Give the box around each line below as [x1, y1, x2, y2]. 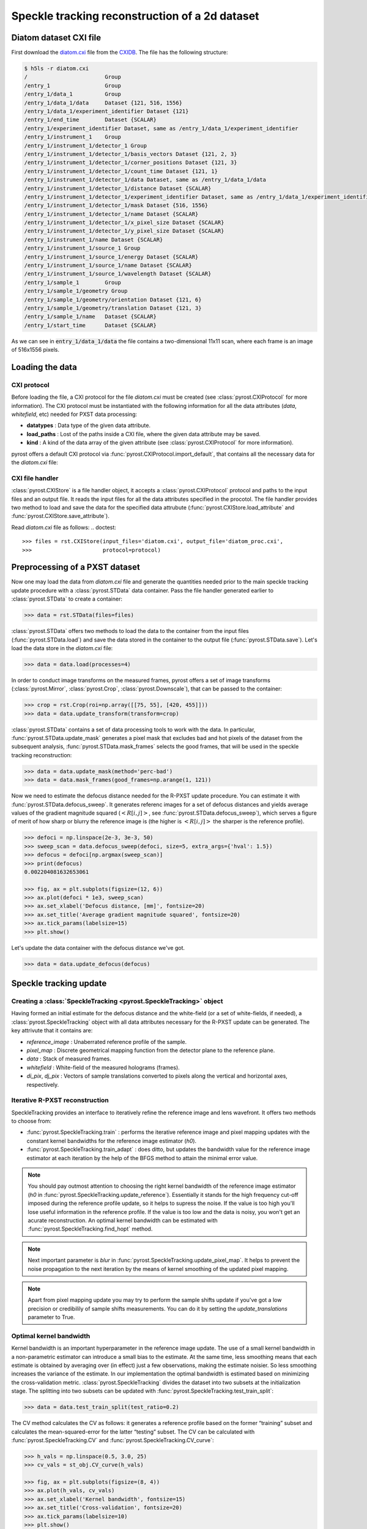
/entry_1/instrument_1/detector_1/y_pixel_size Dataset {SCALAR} [24, 228, 224, 235]
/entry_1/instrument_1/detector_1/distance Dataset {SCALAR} [24, 185, 212, 192]
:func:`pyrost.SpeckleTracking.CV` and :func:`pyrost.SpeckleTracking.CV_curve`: [11, 1436, 214, 1443]
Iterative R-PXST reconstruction [11, 1096, 109, 1105]
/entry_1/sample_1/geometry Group [24, 287, 128, 295]
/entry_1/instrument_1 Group [24, 133, 122, 141]
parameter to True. [28, 1314, 75, 1321]
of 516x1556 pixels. [11, 346, 60, 354]
